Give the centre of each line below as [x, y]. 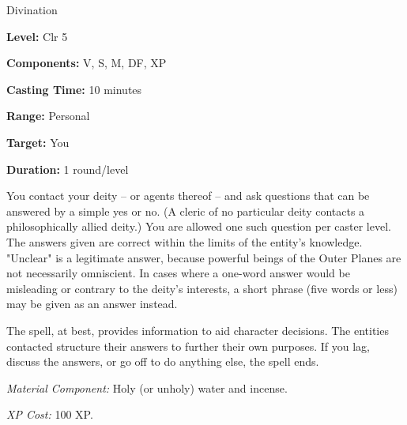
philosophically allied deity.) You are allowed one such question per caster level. [199, 226]
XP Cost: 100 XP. [50, 414]
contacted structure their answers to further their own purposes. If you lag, [188, 346]
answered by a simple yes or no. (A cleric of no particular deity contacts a [186, 211]
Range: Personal [48, 116]
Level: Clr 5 [37, 36]
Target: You [38, 142]
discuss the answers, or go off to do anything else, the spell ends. [163, 361]
